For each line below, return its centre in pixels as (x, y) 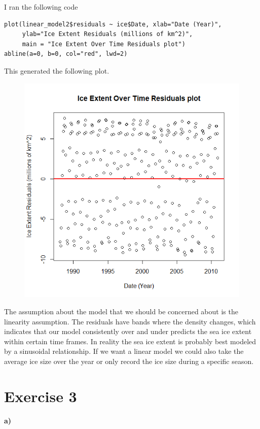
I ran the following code (41, 7)
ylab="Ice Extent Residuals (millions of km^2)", (107, 34)
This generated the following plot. (57, 70)
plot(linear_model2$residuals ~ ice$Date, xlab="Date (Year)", (113, 24)
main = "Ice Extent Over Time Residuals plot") (104, 44)
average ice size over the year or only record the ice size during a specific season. (129, 361)
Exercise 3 (41, 396)
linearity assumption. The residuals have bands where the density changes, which (130, 321)
